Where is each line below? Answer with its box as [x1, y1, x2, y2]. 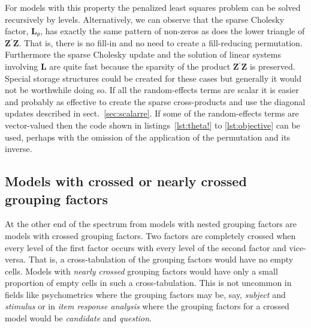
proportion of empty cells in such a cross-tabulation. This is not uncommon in [5, 276, 292, 289]
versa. [5, 253, 26, 266]
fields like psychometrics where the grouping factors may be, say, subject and [5, 288, 286, 300]
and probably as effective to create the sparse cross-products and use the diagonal [5, 95, 306, 108]
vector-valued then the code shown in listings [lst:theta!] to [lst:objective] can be [5, 118, 300, 131]
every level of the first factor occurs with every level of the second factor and [5, 241, 286, 254]
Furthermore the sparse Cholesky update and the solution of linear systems [5, 48, 281, 61]
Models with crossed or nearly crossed [5, 172, 247, 190]
